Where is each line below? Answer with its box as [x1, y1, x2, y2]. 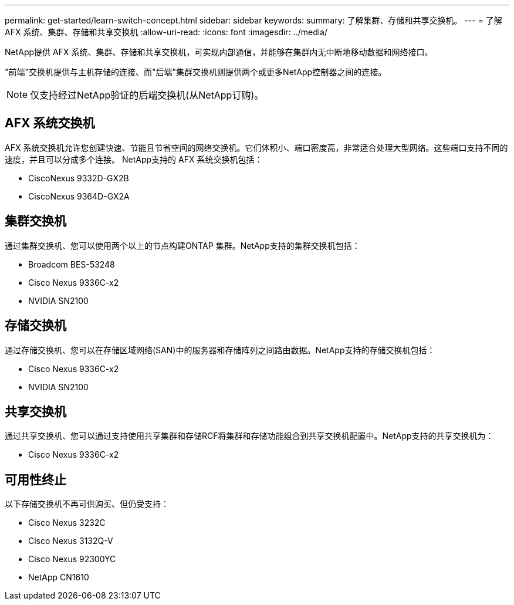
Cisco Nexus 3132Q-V [28, 536, 113, 546]
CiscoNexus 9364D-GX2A [28, 191, 130, 201]
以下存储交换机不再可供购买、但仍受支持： [5, 499, 169, 509]
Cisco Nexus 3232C [28, 518, 106, 528]
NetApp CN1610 [28, 572, 89, 583]
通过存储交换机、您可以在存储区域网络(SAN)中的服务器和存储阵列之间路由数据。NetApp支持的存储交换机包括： [5, 344, 435, 355]
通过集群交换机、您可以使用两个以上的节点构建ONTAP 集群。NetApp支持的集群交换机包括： [5, 240, 360, 251]
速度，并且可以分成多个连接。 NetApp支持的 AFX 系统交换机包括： [5, 154, 263, 164]
